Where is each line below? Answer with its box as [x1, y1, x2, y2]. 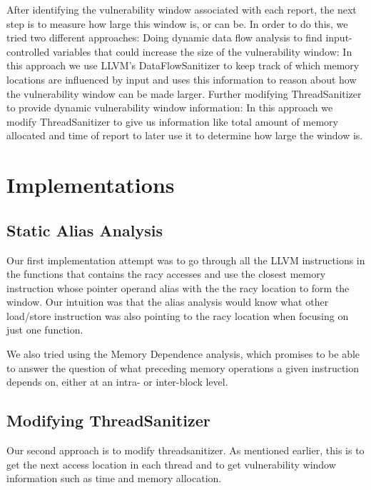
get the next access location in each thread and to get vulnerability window [6, 456, 336, 471]
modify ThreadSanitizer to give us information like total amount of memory [6, 114, 338, 129]
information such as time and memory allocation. [6, 471, 222, 486]
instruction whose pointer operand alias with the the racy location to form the [6, 280, 350, 295]
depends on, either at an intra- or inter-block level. [6, 374, 228, 389]
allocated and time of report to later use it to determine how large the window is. [6, 128, 363, 143]
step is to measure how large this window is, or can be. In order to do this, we [6, 16, 348, 31]
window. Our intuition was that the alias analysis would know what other [6, 294, 329, 309]
